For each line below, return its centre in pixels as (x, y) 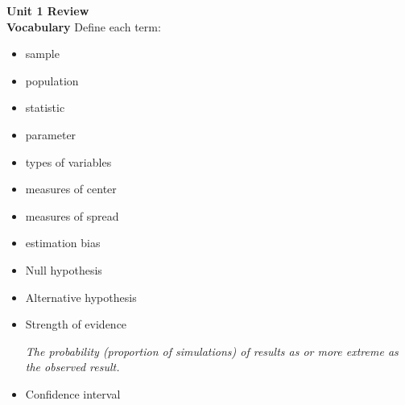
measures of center (71, 189)
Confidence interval (73, 393)
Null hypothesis (64, 269)
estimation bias (63, 243)
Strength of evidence (76, 324)
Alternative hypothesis (81, 297)
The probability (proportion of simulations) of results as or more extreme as (212, 351)
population (52, 80)
